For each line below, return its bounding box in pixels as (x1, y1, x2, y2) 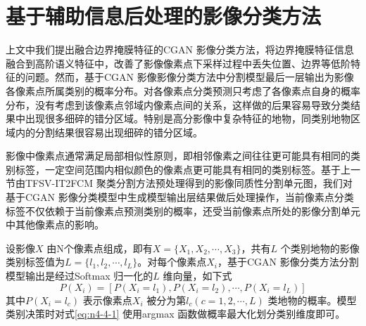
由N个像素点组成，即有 (46, 240, 153, 255)
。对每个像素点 (137, 254, 207, 269)
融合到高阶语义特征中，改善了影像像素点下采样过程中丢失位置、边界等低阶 (6, 56, 351, 70)
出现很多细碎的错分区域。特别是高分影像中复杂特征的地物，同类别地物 (25, 111, 351, 126)
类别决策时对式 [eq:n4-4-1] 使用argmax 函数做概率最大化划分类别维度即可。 (6, 306, 346, 321)
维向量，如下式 (163, 268, 232, 283)
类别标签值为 (6, 254, 65, 269)
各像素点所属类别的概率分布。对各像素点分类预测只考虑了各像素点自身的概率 (6, 83, 360, 98)
